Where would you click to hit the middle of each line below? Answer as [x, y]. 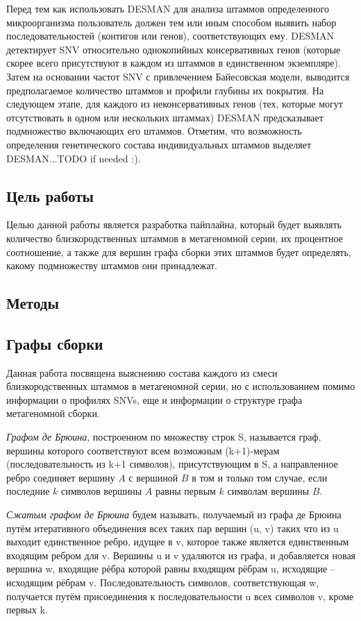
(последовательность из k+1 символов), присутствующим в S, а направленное [172, 464]
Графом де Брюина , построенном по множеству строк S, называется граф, [164, 437]
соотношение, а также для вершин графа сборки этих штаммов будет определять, [179, 252]
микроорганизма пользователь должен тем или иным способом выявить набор [171, 22]
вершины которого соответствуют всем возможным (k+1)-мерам [143, 450]
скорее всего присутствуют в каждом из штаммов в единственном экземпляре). [174, 63]
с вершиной [153, 477]
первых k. [27, 610]
